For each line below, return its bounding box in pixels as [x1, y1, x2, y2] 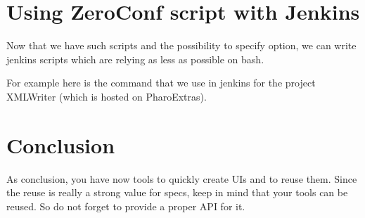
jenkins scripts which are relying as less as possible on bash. [6, 51, 264, 66]
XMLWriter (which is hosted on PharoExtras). [6, 89, 207, 103]
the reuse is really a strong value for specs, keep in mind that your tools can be [6, 185, 348, 200]
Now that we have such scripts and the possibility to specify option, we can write [6, 38, 357, 53]
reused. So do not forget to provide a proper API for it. [6, 198, 245, 213]
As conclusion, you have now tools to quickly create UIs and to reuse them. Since [6, 171, 357, 186]
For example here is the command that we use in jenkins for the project [6, 75, 316, 90]
